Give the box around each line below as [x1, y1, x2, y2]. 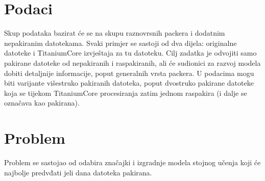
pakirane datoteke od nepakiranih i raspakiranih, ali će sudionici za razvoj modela [4, 57, 261, 68]
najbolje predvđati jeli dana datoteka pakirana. [4, 167, 152, 177]
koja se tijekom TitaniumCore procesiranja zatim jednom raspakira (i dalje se [4, 87, 247, 98]
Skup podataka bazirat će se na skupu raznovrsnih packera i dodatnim [4, 28, 225, 38]
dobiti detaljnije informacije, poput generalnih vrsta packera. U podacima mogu [4, 67, 254, 78]
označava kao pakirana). [4, 97, 80, 108]
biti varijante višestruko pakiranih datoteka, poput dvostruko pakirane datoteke [4, 77, 254, 88]
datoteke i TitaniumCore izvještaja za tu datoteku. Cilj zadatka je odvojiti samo [4, 47, 257, 58]
